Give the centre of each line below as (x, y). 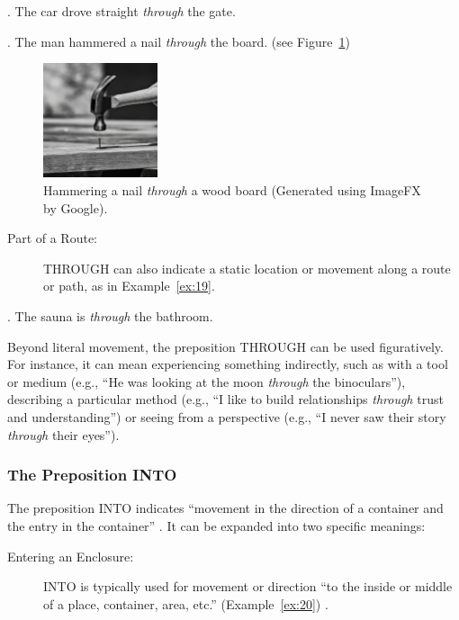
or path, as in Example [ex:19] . (129, 286)
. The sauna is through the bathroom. (110, 315)
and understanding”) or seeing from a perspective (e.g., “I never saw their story (227, 416)
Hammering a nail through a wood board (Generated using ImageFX (232, 189)
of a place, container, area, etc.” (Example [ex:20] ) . (186, 603)
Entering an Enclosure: (71, 556)
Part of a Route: (52, 238)
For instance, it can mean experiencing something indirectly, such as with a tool (228, 364)
